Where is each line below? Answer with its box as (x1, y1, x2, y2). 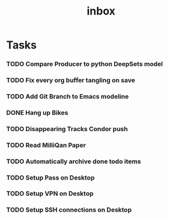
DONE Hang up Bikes (6, 108, 69, 117)
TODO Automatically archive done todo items (6, 157, 141, 166)
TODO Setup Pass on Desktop (6, 173, 95, 182)
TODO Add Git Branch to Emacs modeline (6, 92, 129, 100)
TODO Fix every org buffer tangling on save (6, 76, 135, 85)
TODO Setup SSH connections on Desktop (6, 205, 132, 214)
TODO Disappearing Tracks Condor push (6, 125, 128, 133)
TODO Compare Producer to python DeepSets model (6, 60, 164, 68)
